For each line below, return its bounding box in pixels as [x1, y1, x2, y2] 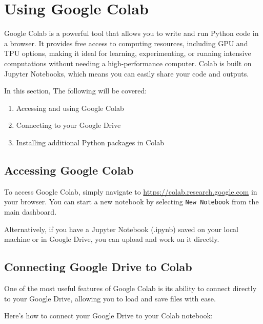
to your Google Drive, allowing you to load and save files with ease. [4, 293, 216, 303]
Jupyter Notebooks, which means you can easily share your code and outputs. [4, 68, 249, 79]
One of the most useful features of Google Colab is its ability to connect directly [4, 282, 257, 293]
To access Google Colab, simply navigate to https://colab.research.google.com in [4, 186, 257, 197]
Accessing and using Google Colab [16, 102, 124, 113]
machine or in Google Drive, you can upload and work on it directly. [4, 234, 219, 244]
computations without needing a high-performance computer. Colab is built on [4, 58, 252, 68]
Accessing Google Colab [4, 162, 134, 178]
